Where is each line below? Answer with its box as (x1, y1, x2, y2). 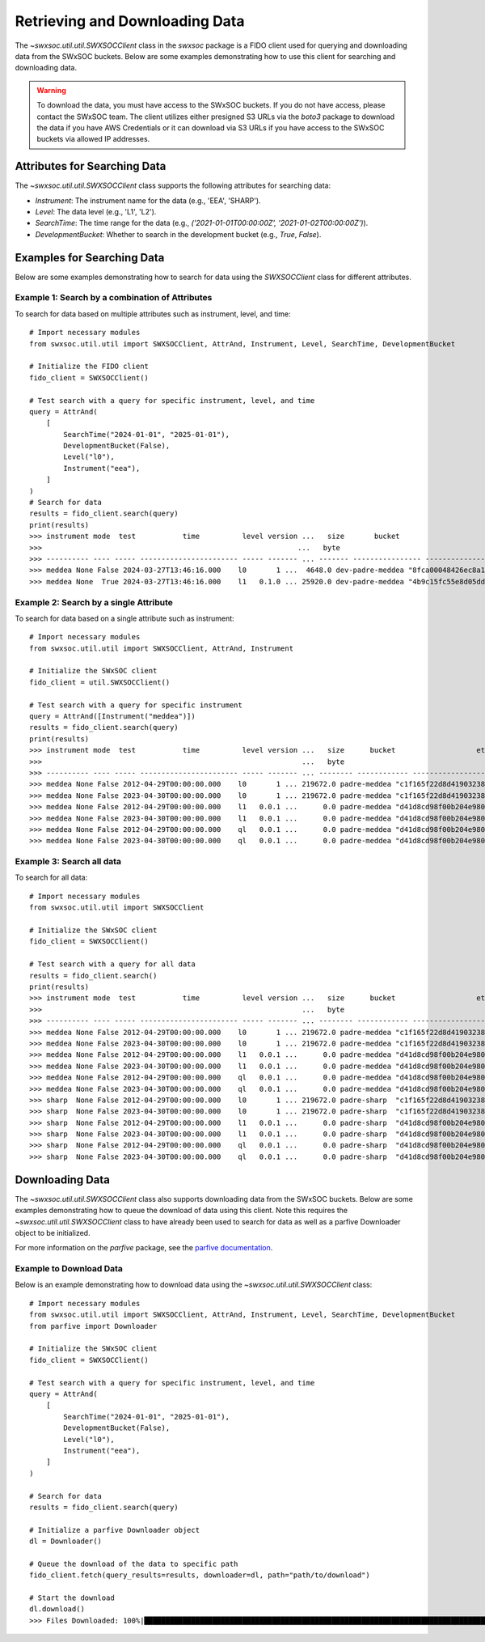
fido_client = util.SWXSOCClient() (29, 677, 171, 687)
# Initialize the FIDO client (29, 362, 150, 371)
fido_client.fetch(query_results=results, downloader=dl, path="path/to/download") (29, 1571, 371, 1580)
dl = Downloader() (29, 1537, 103, 1546)
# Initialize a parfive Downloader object (29, 1525, 200, 1534)
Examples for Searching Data (15, 251, 165, 265)
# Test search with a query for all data (29, 960, 196, 969)
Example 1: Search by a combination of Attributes (15, 292, 213, 303)
